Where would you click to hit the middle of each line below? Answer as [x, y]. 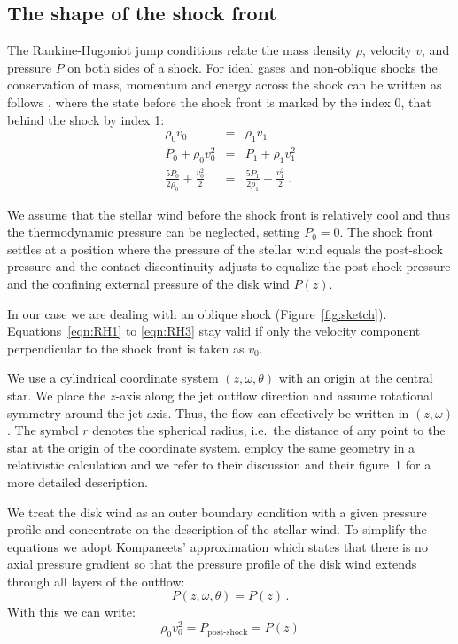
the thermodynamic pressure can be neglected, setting [154, 232]
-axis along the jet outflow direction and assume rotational [274, 395]
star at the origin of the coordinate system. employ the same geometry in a [211, 447]
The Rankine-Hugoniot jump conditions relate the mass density [180, 50]
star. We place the [57, 395]
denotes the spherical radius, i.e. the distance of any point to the [269, 430]
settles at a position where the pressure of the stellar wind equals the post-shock [225, 248]
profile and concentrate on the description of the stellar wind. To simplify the [217, 529]
